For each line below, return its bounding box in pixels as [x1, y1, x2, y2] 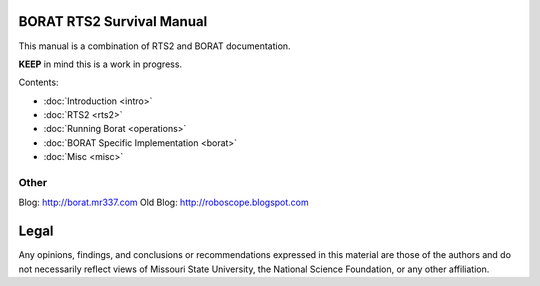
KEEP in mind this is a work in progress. [18, 58, 183, 70]
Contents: [18, 76, 59, 89]
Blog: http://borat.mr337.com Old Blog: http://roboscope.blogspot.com [18, 196, 309, 209]
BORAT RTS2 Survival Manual [18, 13, 208, 30]
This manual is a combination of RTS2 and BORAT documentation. [18, 40, 291, 52]
